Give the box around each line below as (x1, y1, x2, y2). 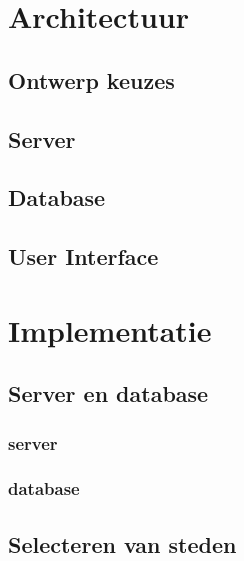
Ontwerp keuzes (8, 64, 175, 95)
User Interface (8, 241, 159, 272)
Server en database (8, 378, 209, 409)
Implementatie (8, 309, 212, 350)
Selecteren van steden (8, 528, 237, 559)
